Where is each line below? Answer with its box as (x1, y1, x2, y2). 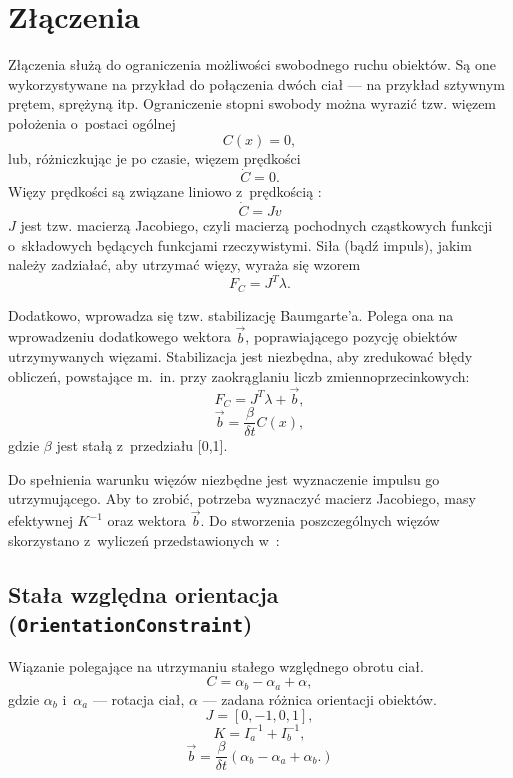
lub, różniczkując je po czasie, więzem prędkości (8, 147, 301, 168)
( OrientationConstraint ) (8, 608, 253, 639)
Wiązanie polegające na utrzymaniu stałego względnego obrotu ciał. (8, 655, 424, 676)
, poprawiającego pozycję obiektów (245, 326, 458, 347)
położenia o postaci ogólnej (8, 112, 176, 133)
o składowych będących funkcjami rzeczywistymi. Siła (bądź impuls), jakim (8, 234, 472, 255)
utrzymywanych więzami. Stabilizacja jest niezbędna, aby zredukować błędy (8, 346, 473, 367)
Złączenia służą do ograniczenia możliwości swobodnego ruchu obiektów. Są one (8, 54, 497, 75)
